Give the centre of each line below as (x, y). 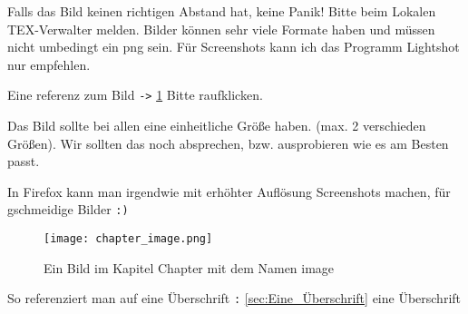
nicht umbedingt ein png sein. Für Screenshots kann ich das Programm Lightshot (234, 47)
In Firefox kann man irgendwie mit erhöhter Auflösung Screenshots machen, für (229, 191)
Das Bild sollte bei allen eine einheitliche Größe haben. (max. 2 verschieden (217, 126)
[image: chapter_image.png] (128, 239)
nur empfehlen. (49, 64)
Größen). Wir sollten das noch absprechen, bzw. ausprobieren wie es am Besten (228, 143)
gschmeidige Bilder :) (68, 209)
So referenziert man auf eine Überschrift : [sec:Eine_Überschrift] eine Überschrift (234, 298)
